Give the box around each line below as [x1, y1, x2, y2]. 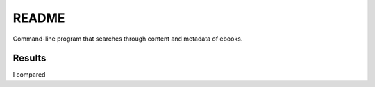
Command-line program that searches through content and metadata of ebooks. [12, 35, 243, 43]
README [12, 10, 65, 26]
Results [12, 52, 47, 64]
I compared [12, 70, 46, 79]
